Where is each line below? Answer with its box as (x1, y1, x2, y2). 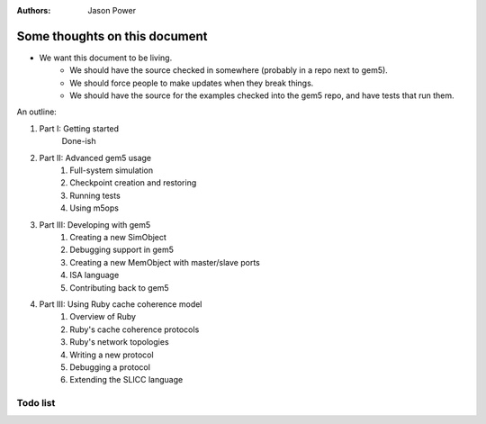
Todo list (16, 397, 56, 410)
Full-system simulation (69, 165, 153, 176)
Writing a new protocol (69, 349, 154, 360)
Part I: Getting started (39, 122, 120, 134)
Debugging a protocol (69, 361, 150, 373)
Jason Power (87, 5, 137, 15)
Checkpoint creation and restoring (69, 177, 197, 188)
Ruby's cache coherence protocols (69, 324, 200, 335)
